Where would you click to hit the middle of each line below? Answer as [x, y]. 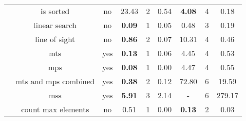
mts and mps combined [55, 81]
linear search [55, 25]
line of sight [55, 39]
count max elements [55, 109]
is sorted [55, 11]
